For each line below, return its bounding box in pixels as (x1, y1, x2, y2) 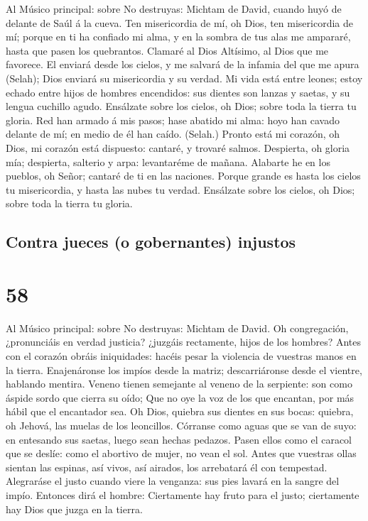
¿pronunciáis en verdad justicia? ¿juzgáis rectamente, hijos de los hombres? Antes (6, 334, 361, 349)
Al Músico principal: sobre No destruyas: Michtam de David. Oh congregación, (6, 320, 349, 335)
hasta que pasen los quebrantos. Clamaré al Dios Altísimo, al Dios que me (6, 43, 329, 57)
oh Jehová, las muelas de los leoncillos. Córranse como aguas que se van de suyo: (6, 417, 357, 432)
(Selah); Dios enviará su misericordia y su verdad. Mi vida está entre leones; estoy (6, 70, 363, 85)
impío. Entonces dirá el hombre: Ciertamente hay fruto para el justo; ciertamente (6, 487, 359, 502)
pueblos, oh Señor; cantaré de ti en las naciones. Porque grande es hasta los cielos (6, 168, 361, 183)
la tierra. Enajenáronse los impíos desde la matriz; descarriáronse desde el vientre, (6, 362, 362, 377)
